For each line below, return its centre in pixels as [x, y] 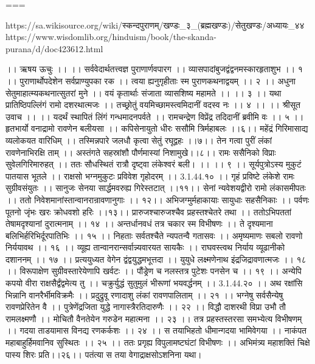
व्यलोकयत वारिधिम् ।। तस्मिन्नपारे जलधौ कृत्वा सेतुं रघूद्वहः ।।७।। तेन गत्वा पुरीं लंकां [139, 140]
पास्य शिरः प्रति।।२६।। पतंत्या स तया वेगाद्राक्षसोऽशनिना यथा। [104, 354]
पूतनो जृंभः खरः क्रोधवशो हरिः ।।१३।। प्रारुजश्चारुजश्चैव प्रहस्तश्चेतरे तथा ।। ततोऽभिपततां [148, 211]
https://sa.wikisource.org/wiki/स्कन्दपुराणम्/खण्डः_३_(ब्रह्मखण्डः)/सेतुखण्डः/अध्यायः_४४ [155, 25]
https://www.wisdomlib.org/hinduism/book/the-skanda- [111, 37]
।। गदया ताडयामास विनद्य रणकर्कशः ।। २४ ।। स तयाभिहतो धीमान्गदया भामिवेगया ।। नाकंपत [156, 330]
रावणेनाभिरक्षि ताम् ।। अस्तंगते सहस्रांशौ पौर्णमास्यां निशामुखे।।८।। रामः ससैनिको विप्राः [141, 152]
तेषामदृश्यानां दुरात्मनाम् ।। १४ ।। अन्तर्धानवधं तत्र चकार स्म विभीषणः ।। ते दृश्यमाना [139, 224]
